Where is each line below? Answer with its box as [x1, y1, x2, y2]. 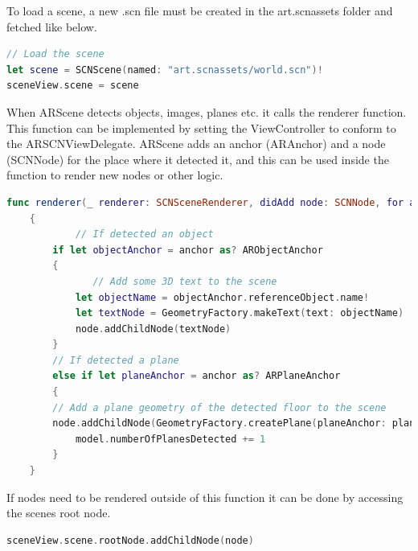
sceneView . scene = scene [6, 80, 139, 92]
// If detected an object [75, 228, 214, 241]
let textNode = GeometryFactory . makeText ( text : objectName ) [75, 307, 404, 319]
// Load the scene [6, 48, 104, 60]
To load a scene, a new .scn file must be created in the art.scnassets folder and [6, 2, 393, 19]
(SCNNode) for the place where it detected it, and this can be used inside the [6, 150, 389, 167]
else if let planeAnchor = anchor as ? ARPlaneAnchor [52, 370, 341, 382]
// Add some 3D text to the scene [92, 275, 277, 287]
